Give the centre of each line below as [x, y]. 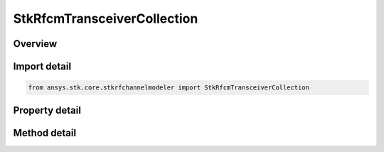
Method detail [45, 132]
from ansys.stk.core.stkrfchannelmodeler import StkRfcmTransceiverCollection [169, 88]
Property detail [47, 110]
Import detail [42, 66]
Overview [35, 44]
